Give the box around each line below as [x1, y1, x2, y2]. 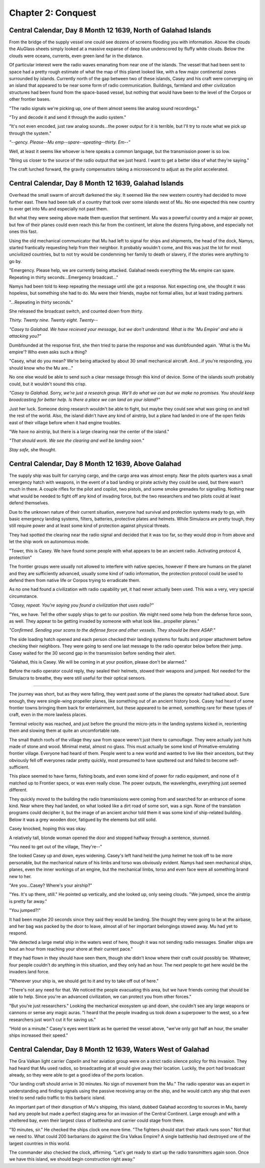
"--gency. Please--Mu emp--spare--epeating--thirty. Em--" [9, 139, 131, 145]
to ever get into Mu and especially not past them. [9, 206, 108, 211]
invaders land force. [9, 969, 50, 975]
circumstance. [9, 593, 38, 599]
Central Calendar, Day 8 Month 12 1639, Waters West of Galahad [9, 1045, 210, 1054]
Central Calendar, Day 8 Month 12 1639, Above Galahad [9, 460, 182, 468]
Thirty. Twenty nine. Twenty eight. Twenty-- [9, 317, 98, 323]
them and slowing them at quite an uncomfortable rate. [9, 728, 120, 733]
